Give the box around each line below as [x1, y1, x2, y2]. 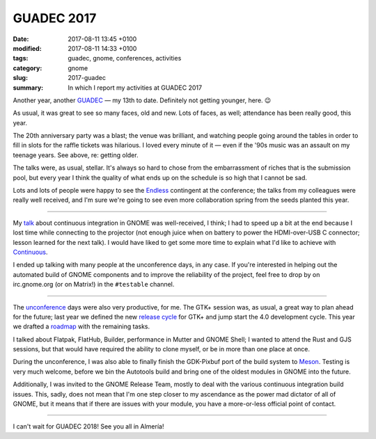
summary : [13, 83, 44, 92]
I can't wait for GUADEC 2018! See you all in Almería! [13, 422, 164, 431]
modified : [13, 44, 42, 52]
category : [13, 63, 42, 72]
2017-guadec [68, 74, 106, 82]
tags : [13, 54, 29, 63]
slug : [13, 74, 28, 82]
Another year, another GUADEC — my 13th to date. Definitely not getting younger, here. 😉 [13, 96, 272, 104]
